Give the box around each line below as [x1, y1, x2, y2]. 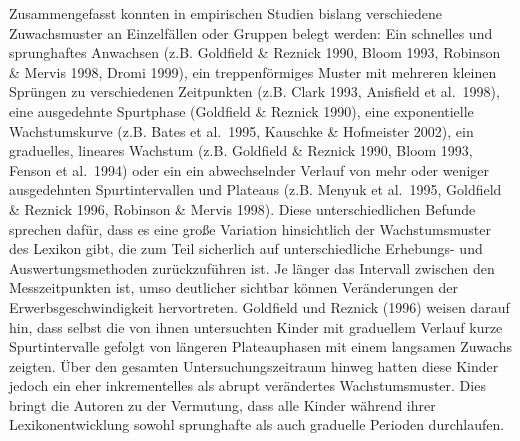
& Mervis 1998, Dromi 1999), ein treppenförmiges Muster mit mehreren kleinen [9, 61, 497, 82]
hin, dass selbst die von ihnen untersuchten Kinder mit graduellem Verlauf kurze [9, 316, 503, 337]
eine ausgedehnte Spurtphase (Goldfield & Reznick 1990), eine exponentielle [9, 100, 474, 121]
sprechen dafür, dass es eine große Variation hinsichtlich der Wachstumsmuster [9, 218, 491, 239]
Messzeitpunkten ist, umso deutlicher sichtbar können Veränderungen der [9, 277, 458, 298]
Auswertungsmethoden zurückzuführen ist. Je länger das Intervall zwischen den [9, 257, 495, 278]
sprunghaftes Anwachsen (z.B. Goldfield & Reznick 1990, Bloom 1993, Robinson [9, 42, 501, 63]
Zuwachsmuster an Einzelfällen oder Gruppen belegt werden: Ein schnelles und [9, 22, 493, 43]
